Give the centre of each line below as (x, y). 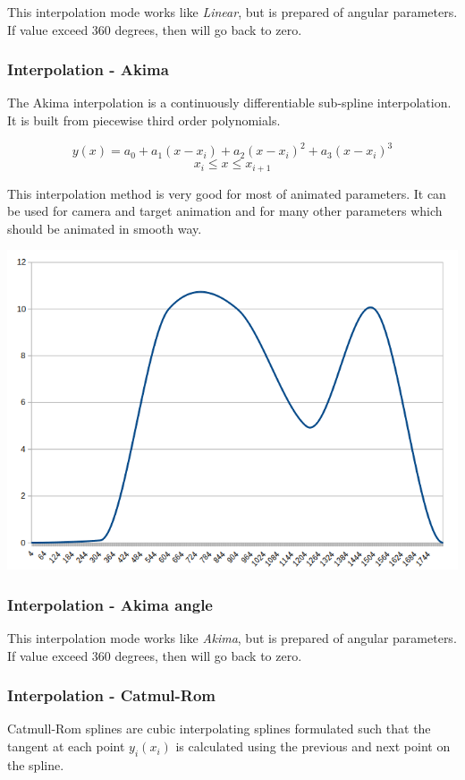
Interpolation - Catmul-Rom (112, 695)
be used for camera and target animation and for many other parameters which (225, 211)
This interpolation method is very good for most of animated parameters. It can (227, 193)
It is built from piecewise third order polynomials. (144, 120)
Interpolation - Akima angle (110, 604)
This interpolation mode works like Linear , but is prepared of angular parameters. (232, 12)
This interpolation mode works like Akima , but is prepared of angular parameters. (232, 638)
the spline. (36, 764)
